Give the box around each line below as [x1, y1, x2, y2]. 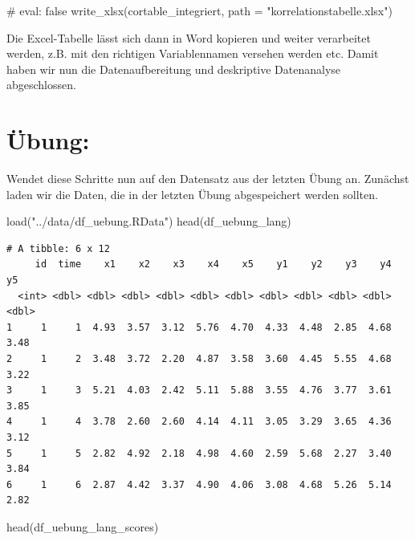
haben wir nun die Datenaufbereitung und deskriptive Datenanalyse [6, 60, 341, 77]
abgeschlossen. [6, 76, 76, 93]
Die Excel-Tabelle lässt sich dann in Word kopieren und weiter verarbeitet [6, 29, 371, 46]
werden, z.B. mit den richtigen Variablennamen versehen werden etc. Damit [6, 45, 379, 62]
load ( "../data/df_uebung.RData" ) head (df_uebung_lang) [6, 213, 291, 230]
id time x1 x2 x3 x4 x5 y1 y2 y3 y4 [35, 258, 392, 270]
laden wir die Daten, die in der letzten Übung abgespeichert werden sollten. [6, 185, 378, 202]
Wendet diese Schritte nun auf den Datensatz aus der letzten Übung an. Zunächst [6, 170, 409, 187]
